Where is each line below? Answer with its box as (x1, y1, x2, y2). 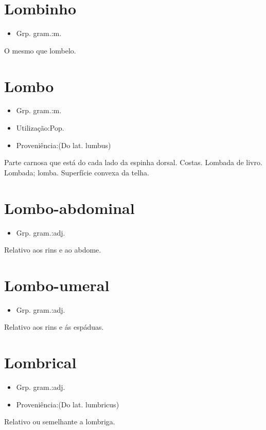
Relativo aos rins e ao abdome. (4, 244, 101, 255)
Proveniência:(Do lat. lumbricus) (16, 399, 119, 409)
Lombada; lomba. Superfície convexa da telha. (4, 167, 149, 177)
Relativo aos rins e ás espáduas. (4, 321, 104, 332)
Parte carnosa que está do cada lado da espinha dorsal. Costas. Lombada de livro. (4, 157, 262, 168)
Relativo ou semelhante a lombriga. (4, 416, 115, 427)
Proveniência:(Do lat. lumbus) (16, 139, 111, 150)
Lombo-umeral (4, 274, 110, 295)
